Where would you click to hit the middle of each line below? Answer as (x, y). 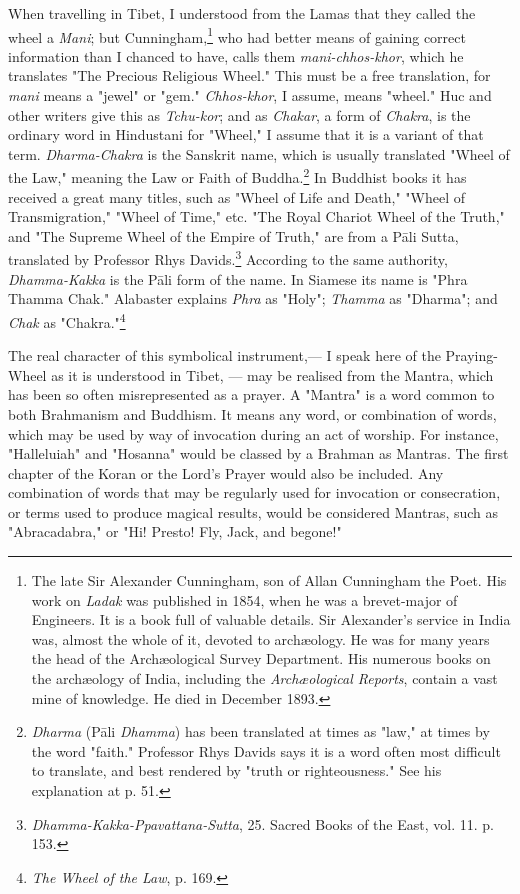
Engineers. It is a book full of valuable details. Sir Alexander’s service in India (271, 619)
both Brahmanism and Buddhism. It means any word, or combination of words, (252, 413)
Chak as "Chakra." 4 (67, 320)
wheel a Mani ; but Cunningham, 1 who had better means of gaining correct (237, 35)
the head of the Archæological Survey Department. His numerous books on (261, 658)
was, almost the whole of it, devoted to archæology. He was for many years (260, 638)
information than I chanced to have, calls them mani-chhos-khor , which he (236, 55)
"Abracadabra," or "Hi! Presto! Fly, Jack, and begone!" (175, 531)
